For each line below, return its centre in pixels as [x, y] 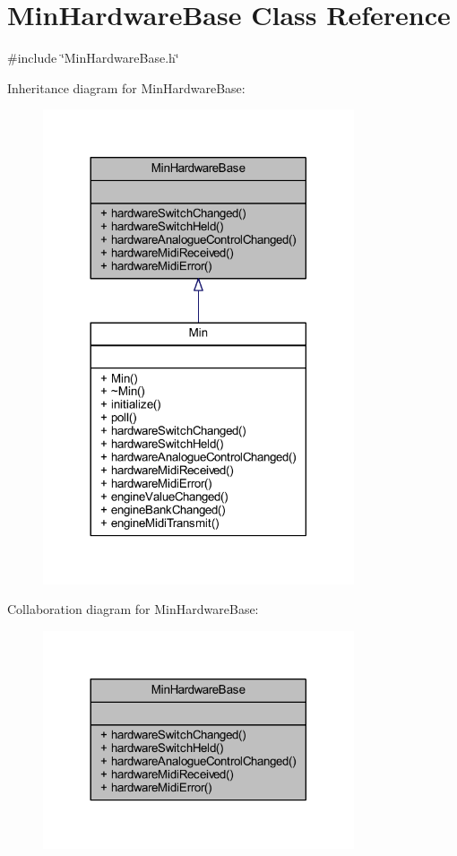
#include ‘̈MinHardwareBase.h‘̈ [93, 58]
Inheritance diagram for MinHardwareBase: [126, 87]
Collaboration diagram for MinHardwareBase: [133, 609]
